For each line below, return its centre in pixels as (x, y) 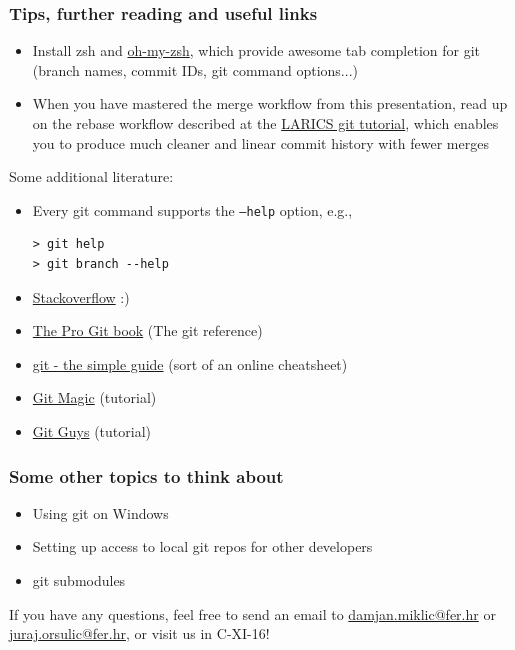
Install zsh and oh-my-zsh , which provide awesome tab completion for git (256, 50)
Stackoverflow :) (81, 296)
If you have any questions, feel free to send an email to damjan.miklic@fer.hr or (252, 613)
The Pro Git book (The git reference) (147, 330)
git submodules (79, 580)
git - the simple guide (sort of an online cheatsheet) (190, 363)
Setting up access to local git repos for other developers (202, 546)
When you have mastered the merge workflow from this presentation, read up (270, 103)
